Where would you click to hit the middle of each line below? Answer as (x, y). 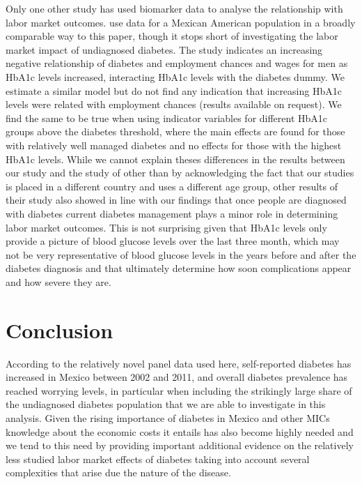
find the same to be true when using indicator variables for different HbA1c (167, 118)
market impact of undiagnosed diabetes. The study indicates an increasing (164, 49)
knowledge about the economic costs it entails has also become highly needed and (180, 431)
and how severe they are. (58, 281)
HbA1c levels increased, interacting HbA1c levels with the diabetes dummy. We (175, 76)
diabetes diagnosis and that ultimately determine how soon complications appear (179, 268)
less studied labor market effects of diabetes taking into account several (158, 459)
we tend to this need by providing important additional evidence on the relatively (180, 445)
